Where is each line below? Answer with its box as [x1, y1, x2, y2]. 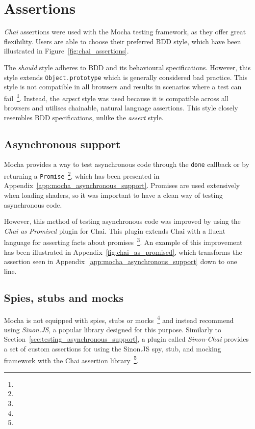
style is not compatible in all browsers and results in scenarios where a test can [4, 81, 242, 92]
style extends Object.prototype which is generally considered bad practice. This [4, 72, 248, 82]
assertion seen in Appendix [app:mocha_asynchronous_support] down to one [4, 256, 237, 267]
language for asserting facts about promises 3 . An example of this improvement [4, 236, 243, 247]
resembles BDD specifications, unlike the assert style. [4, 112, 164, 122]
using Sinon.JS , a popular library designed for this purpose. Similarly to [4, 324, 221, 334]
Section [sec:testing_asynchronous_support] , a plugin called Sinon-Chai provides [4, 334, 249, 344]
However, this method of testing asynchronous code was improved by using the [4, 216, 241, 226]
